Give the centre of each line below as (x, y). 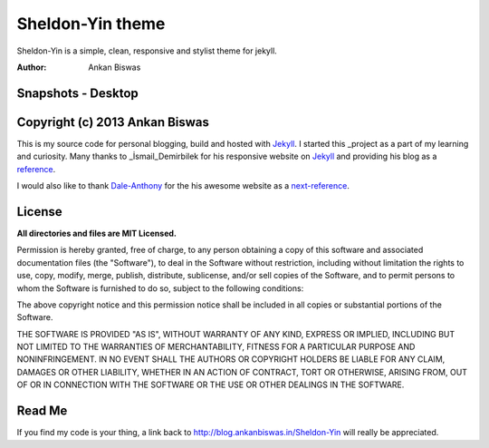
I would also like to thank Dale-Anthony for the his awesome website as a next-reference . (183, 186)
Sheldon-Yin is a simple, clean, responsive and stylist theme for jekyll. (147, 51)
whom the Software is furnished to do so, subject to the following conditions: (160, 288)
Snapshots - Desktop (78, 93)
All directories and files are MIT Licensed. (96, 233)
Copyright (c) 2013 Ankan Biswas (113, 122)
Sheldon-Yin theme (91, 24)
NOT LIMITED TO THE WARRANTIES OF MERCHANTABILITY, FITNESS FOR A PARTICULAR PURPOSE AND (216, 347)
